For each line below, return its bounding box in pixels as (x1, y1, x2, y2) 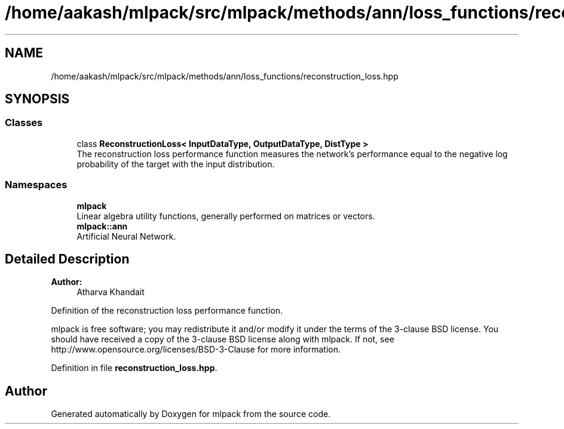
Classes (5, 117, 43, 129)
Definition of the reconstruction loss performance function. (51, 305, 283, 316)
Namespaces (5, 179, 68, 191)
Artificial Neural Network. (76, 231, 176, 241)
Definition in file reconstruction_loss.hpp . (51, 363, 217, 373)
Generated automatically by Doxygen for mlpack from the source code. (51, 409, 331, 419)
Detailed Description (5, 251, 130, 266)
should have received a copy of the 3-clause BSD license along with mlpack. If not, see (51, 334, 394, 345)
